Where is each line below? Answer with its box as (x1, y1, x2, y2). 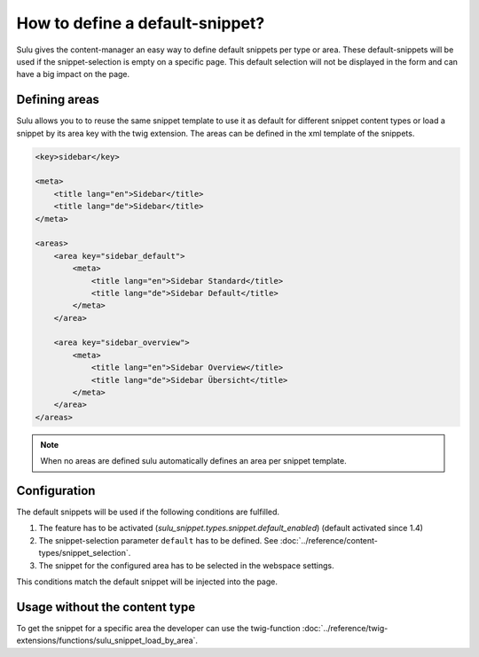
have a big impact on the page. (16, 69, 130, 80)
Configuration (16, 483, 96, 498)
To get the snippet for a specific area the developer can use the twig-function (16, 622, 301, 633)
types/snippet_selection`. (38, 548, 131, 559)
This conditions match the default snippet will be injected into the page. (16, 576, 279, 587)
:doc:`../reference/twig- (302, 622, 389, 633)
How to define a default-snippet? (16, 13, 265, 33)
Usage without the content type (16, 599, 195, 614)
